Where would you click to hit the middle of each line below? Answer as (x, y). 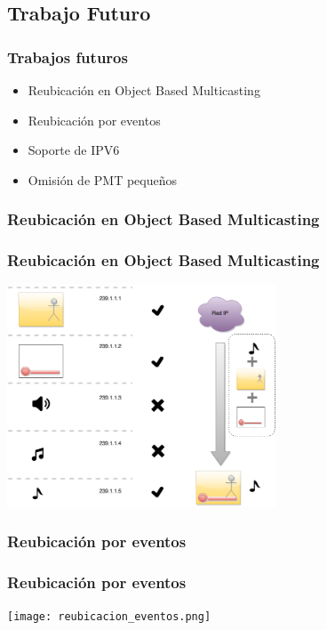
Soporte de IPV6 (74, 150)
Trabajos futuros (68, 57)
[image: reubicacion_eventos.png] (109, 617)
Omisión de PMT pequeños (102, 179)
